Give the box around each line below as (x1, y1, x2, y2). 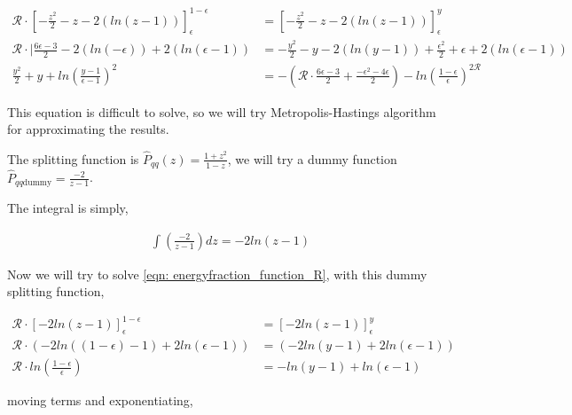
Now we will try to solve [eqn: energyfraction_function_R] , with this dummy (7, 264, 427, 283)
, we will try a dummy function (227, 149, 397, 168)
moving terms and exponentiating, (7, 391, 193, 410)
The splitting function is (7, 149, 139, 168)
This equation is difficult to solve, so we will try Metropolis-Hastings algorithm (7, 102, 436, 121)
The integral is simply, (7, 199, 129, 217)
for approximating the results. (7, 120, 169, 138)
